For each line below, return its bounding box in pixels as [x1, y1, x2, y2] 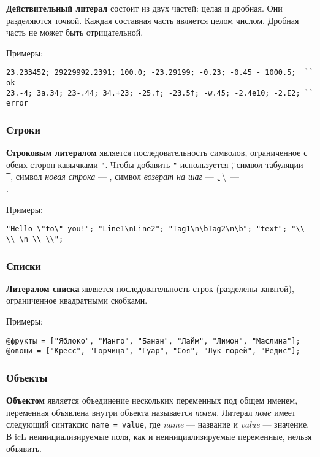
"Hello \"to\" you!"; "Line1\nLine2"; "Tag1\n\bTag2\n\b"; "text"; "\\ [6, 225, 305, 234]
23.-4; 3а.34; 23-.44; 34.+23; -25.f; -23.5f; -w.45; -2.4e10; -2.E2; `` [6, 88, 314, 98]
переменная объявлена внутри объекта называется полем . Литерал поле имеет [6, 405, 296, 418]
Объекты [6, 369, 48, 385]
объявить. [6, 442, 42, 455]
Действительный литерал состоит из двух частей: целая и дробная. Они [6, 2, 283, 14]
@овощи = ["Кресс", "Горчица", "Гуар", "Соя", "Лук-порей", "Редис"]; [6, 347, 300, 356]
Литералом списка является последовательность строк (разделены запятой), [6, 282, 294, 294]
